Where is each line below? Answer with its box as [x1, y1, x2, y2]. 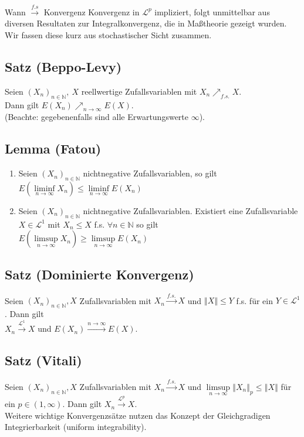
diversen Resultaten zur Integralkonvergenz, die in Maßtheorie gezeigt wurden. [5, 17, 287, 29]
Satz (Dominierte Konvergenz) [5, 265, 194, 283]
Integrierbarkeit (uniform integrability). [5, 421, 147, 433]
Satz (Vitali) [5, 351, 82, 369]
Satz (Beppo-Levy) [5, 57, 122, 75]
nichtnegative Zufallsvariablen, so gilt [83, 167, 217, 179]
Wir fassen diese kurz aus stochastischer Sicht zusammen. [5, 28, 212, 41]
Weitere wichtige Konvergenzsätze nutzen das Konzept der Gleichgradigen [5, 409, 271, 421]
